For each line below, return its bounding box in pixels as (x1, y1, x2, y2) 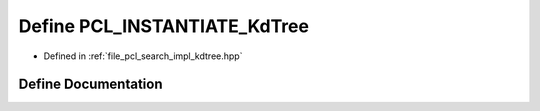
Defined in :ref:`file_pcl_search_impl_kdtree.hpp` (43, 50, 243, 62)
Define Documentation (18, 76, 163, 93)
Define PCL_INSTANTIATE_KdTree (18, 15, 310, 37)
